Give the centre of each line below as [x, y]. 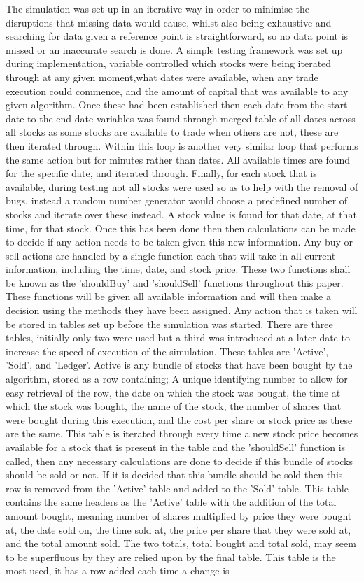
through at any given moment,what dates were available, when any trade [162, 77]
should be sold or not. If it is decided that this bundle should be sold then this [174, 475]
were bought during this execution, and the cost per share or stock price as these [179, 419]
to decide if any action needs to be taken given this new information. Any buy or [180, 242]
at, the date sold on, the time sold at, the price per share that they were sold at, [178, 529]
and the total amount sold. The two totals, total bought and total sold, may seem [181, 543]
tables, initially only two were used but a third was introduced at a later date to [178, 338]
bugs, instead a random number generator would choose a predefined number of [177, 200]
